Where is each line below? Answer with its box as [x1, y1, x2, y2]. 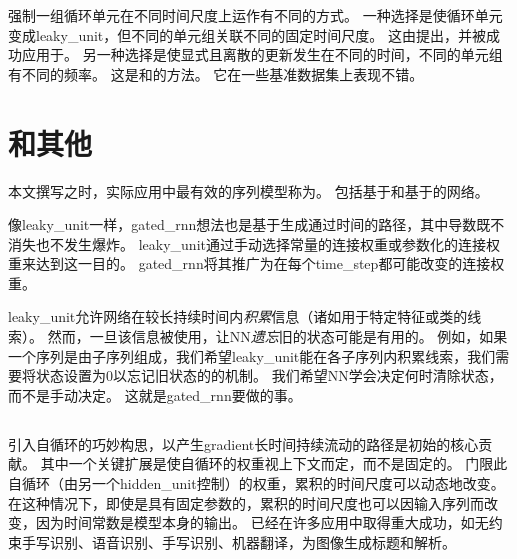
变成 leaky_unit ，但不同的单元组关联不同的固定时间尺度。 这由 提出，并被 [8, 24, 486, 45]
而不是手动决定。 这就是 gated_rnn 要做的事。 [8, 384, 302, 405]
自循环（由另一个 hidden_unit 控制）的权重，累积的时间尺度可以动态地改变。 [8, 473, 505, 494]
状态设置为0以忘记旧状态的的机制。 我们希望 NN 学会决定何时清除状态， [35, 365, 503, 386]
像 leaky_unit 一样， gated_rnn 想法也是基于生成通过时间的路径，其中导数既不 [8, 214, 505, 235]
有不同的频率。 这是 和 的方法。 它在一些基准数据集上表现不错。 [8, 63, 424, 84]
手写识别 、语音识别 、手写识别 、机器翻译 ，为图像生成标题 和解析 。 [21, 531, 456, 552]
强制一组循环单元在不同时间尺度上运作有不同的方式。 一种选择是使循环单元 [8, 5, 503, 25]
